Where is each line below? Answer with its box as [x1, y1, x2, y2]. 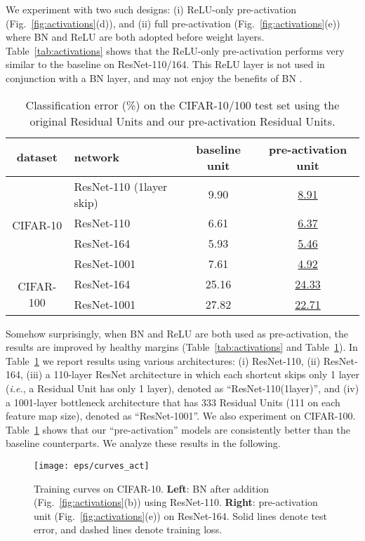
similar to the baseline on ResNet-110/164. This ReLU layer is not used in [6, 57, 325, 72]
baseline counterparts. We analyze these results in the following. [6, 436, 281, 450]
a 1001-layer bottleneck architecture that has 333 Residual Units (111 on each [6, 394, 340, 409]
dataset [16, 149, 58, 166]
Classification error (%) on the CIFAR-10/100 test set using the [25, 96, 340, 113]
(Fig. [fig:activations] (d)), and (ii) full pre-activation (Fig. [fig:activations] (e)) [6, 15, 340, 30]
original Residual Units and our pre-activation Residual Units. [29, 112, 336, 129]
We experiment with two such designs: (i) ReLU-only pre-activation [6, 2, 297, 16]
